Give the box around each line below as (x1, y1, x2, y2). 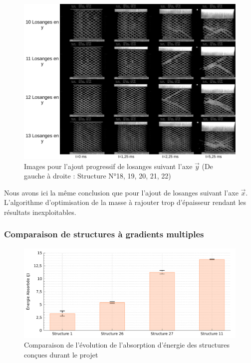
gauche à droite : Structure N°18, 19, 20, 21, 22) (24, 171, 171, 181)
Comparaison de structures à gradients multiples (4, 228, 204, 240)
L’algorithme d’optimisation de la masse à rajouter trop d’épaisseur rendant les (4, 197, 247, 207)
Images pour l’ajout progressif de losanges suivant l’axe (24, 161, 193, 171)
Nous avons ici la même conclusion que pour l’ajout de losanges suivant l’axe (4, 187, 239, 197)
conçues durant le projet (24, 350, 98, 360)
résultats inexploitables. (4, 206, 76, 217)
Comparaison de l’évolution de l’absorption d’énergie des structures (24, 340, 230, 350)
